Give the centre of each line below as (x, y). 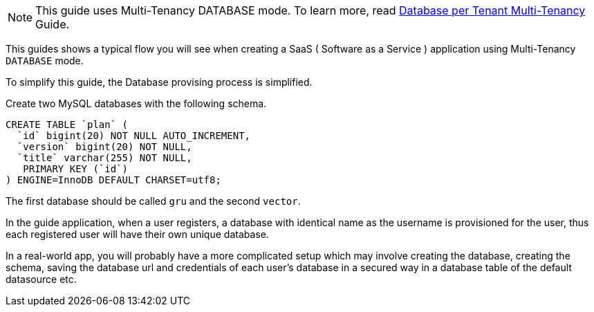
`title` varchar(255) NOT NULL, (104, 158)
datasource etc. (41, 279)
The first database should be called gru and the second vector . (153, 201)
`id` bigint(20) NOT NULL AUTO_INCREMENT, (134, 136)
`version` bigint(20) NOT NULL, (104, 147)
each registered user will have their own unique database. (137, 234)
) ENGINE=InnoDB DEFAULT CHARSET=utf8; (113, 180)
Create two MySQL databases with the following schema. (136, 103)
